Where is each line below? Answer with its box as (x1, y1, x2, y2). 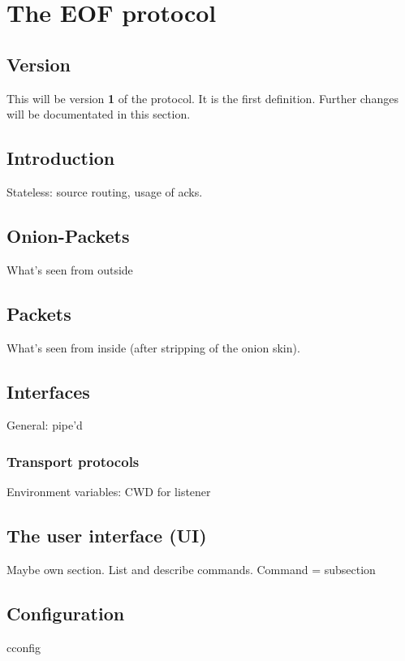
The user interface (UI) (6, 523, 207, 548)
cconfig (6, 638, 41, 655)
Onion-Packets (6, 222, 130, 248)
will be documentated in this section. (6, 106, 191, 123)
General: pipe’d (6, 417, 83, 434)
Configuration (6, 600, 125, 625)
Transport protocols (6, 451, 140, 471)
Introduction (6, 145, 115, 171)
